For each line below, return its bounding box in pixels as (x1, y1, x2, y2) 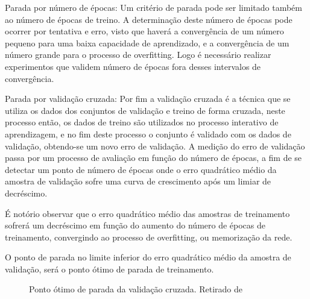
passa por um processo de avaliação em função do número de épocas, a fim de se (5, 151, 302, 164)
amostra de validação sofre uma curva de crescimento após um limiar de (5, 175, 271, 187)
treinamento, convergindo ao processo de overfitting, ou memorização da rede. (5, 230, 293, 243)
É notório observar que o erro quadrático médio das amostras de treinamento (5, 207, 290, 219)
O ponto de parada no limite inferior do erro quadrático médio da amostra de (5, 251, 291, 263)
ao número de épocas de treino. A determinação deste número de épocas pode (5, 13, 293, 25)
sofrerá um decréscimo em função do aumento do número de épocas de (5, 219, 265, 231)
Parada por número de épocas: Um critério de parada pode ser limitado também (5, 1, 302, 13)
